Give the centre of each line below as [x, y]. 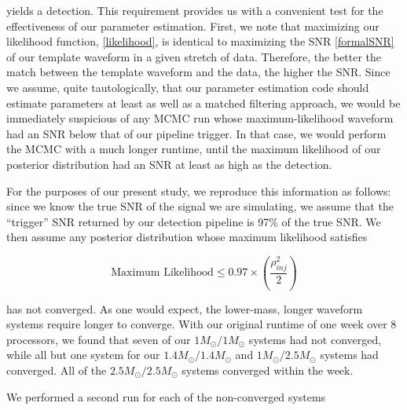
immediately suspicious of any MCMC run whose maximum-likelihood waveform [200, 118]
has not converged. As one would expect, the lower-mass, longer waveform [185, 308]
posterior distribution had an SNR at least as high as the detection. [169, 164]
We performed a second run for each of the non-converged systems [166, 396]
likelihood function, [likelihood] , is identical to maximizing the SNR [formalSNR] [200, 41]
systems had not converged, [315, 339]
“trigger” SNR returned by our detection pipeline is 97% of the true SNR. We [194, 221]
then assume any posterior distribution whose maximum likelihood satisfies [187, 237]
